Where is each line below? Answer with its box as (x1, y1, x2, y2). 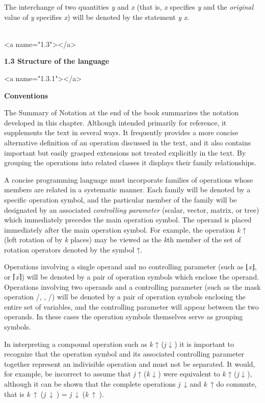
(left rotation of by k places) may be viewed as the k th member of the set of (4, 234, 241, 245)
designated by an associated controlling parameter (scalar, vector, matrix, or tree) (4, 204, 259, 215)
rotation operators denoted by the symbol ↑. (4, 244, 142, 255)
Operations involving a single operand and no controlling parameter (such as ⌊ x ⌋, (4, 261, 257, 272)
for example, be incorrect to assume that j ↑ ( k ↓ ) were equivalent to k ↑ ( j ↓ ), (4, 368, 252, 379)
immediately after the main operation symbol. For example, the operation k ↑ (4, 224, 247, 235)
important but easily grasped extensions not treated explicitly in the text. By (4, 147, 246, 158)
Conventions (4, 90, 48, 100)
